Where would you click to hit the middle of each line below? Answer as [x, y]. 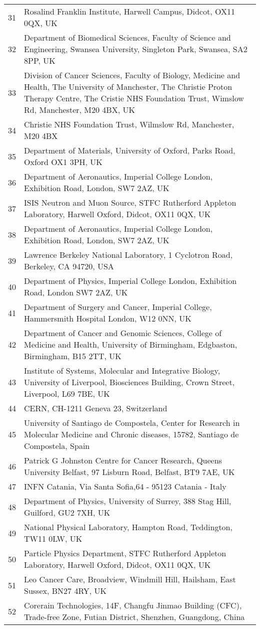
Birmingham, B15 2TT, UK [73, 356]
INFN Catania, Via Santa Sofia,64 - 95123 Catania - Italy [125, 486]
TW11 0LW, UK [53, 538]
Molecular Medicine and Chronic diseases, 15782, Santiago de [131, 434]
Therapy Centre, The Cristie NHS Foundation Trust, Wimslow [134, 98]
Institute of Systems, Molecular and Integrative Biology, [122, 370]
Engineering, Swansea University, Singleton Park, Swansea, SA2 [136, 49]
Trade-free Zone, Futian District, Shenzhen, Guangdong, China [134, 617]
